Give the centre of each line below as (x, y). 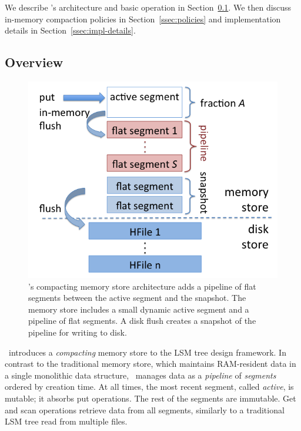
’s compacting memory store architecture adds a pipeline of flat (142, 286)
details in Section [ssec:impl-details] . (70, 30)
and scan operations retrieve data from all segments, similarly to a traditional (145, 410)
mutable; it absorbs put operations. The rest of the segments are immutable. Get (150, 398)
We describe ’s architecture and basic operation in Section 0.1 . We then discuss (148, 7)
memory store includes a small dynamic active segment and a (139, 309)
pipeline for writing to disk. (78, 332)
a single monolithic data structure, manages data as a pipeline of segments (141, 375)
